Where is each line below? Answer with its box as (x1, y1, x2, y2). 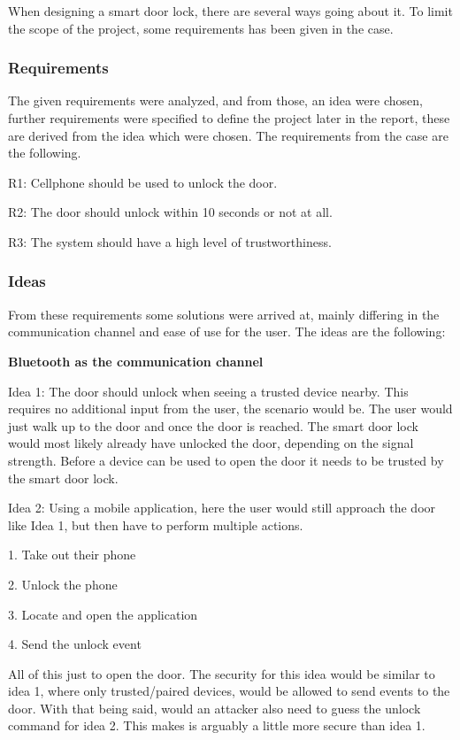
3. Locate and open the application (8, 605, 198, 623)
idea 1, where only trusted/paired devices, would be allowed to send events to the (8, 682, 450, 700)
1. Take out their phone (8, 545, 136, 564)
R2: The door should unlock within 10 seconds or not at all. (8, 203, 333, 221)
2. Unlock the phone (8, 574, 118, 593)
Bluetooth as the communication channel (8, 351, 264, 370)
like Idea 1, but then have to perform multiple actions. (8, 515, 303, 534)
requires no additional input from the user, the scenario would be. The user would (8, 399, 453, 418)
